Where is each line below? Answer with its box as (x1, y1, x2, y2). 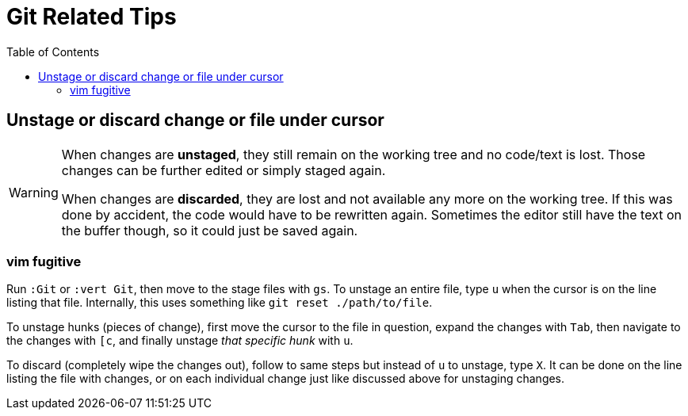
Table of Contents (6, 44, 100, 59)
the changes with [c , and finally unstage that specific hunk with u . (6, 334, 354, 348)
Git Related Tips (6, 3, 177, 30)
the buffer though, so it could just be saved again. (61, 222, 358, 239)
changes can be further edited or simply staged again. (61, 162, 386, 178)
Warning (9, 184, 59, 200)
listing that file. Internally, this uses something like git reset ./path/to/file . (6, 296, 433, 310)
